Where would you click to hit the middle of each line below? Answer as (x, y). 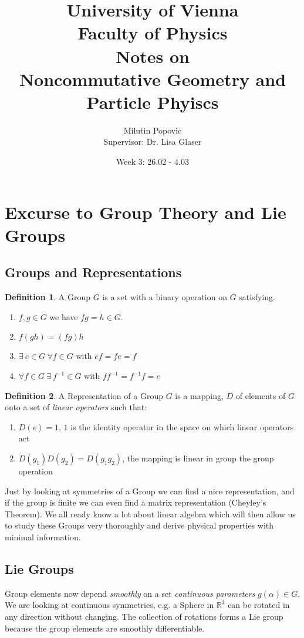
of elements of (261, 395)
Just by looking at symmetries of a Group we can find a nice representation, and (150, 491)
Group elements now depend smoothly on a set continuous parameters (130, 593)
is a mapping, (199, 395)
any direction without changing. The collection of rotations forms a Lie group (144, 616)
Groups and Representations (93, 272)
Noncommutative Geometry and (153, 79)
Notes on (152, 56)
